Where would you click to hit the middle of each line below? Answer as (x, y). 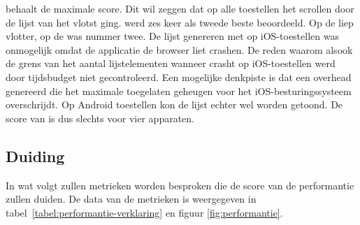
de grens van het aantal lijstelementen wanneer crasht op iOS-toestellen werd (171, 63)
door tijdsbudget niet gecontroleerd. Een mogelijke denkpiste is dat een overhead (179, 77)
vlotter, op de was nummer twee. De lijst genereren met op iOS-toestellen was (172, 36)
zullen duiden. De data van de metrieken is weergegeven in (131, 199)
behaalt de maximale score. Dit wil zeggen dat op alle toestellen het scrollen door (180, 8)
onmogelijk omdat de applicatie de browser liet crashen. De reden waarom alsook (179, 49)
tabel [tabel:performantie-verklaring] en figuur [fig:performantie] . (144, 212)
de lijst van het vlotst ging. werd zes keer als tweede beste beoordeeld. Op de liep (180, 22)
